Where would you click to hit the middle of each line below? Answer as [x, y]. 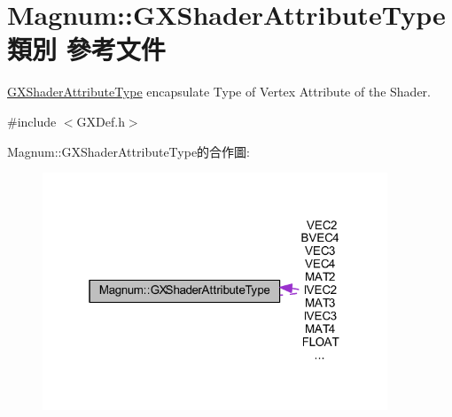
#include [32, 121]
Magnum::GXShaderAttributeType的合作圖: [129, 151]
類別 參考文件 [86, 49]
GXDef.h [101, 121]
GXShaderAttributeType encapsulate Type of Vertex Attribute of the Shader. [219, 92]
